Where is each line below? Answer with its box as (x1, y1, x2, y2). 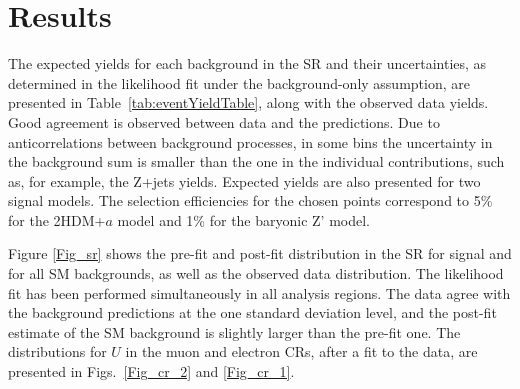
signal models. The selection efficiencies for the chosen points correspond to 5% (8, 190, 493, 211)
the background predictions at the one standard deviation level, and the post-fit (8, 302, 497, 323)
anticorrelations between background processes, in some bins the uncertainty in (8, 131, 493, 152)
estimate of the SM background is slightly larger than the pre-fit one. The (8, 321, 461, 342)
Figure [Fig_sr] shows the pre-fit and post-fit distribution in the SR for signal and (8, 243, 512, 264)
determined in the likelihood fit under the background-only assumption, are (8, 72, 470, 93)
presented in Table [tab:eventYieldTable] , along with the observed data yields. (8, 92, 489, 113)
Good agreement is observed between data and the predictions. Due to (8, 111, 440, 132)
